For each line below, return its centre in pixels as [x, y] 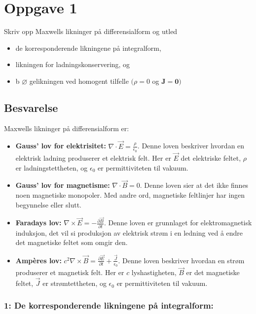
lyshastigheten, [154, 272]
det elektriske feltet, [211, 157]
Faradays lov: [38, 223]
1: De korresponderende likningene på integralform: [109, 305]
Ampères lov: [38, 260]
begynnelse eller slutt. [48, 204]
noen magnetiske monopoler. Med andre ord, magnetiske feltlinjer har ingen [130, 194]
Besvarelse [31, 107]
